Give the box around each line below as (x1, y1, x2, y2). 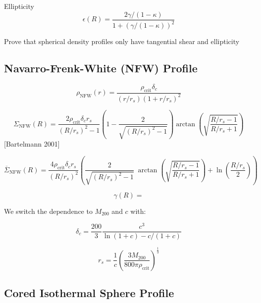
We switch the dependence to (4, 205, 93, 216)
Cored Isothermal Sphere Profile (4, 285, 174, 301)
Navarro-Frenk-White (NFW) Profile (4, 60, 198, 75)
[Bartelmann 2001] (4, 139, 60, 149)
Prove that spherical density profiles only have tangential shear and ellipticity (4, 36, 240, 46)
